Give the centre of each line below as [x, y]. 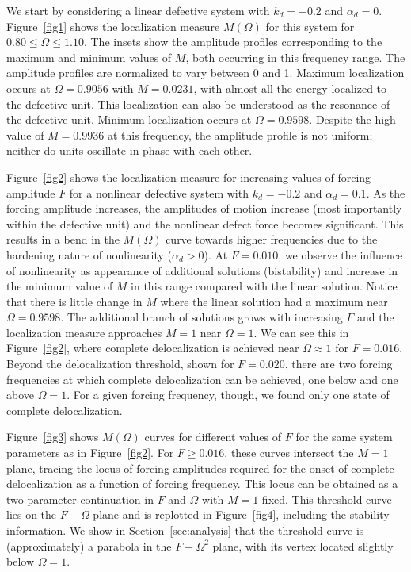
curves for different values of [213, 437]
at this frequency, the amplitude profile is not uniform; [240, 134]
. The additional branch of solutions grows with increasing [202, 317]
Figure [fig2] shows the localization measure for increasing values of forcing [189, 177]
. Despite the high [352, 119]
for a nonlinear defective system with [159, 192]
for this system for [310, 26]
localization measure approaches [84, 332]
